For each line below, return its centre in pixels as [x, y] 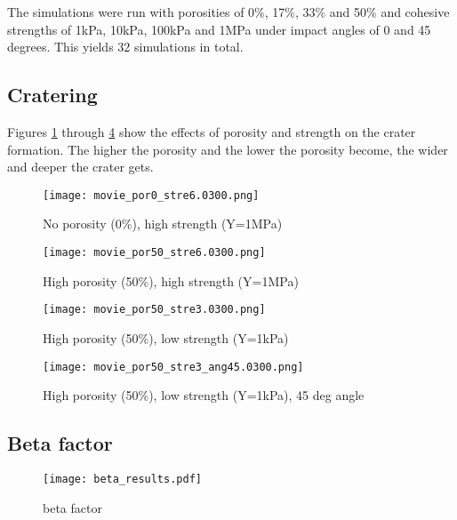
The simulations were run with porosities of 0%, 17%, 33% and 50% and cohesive [228, 12]
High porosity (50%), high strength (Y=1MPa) [171, 280]
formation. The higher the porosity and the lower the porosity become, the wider [228, 149]
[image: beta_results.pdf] [122, 479]
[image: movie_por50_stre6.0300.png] [154, 253]
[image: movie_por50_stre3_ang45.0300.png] [173, 367]
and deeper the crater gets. [80, 167]
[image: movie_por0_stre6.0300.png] [151, 195]
